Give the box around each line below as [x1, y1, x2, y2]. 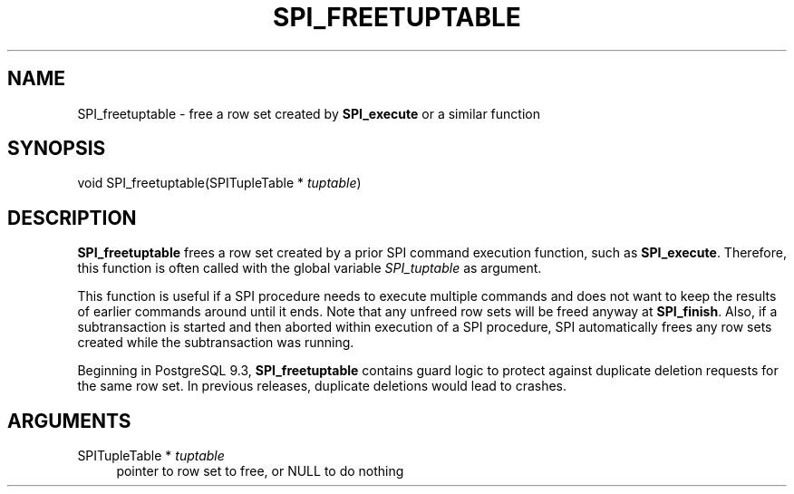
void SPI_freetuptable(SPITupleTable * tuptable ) [77, 175, 362, 191]
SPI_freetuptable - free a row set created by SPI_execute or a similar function [77, 105, 540, 121]
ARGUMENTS [7, 409, 131, 432]
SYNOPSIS [7, 137, 106, 160]
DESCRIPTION [7, 206, 137, 229]
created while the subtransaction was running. [77, 334, 354, 351]
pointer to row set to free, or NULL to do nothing [116, 463, 404, 479]
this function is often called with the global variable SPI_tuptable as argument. [77, 260, 542, 276]
